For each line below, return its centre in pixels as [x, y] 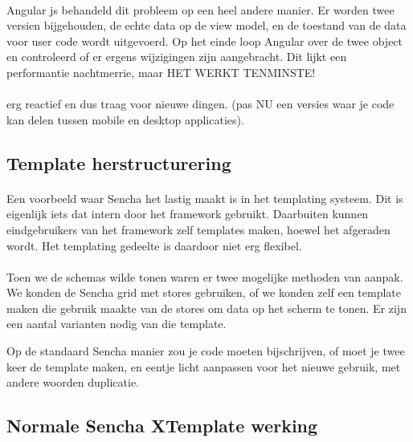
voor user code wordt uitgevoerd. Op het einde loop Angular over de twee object [205, 41]
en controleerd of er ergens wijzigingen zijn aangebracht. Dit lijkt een [177, 57]
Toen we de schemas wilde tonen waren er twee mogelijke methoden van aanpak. [205, 276]
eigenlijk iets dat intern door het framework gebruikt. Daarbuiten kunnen [188, 214]
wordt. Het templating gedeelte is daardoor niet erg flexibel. [154, 245]
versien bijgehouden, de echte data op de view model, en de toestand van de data [206, 25]
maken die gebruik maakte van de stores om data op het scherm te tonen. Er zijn [206, 308]
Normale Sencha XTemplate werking [162, 426]
